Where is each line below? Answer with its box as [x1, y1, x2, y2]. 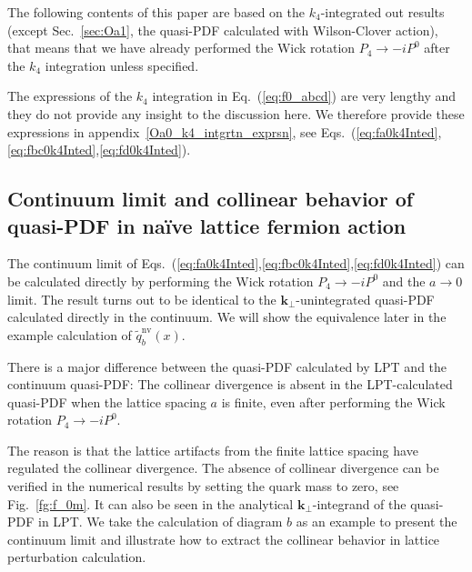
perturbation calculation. [7, 547, 146, 567]
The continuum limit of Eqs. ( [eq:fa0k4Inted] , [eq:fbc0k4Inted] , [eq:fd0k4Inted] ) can [7, 254, 465, 273]
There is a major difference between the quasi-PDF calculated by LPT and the [7, 356, 447, 376]
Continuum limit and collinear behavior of [7, 185, 414, 213]
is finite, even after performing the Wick [221, 392, 446, 411]
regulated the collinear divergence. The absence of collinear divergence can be [7, 458, 439, 477]
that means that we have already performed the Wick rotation [7, 38, 356, 57]
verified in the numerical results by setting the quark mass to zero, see [7, 477, 399, 496]
